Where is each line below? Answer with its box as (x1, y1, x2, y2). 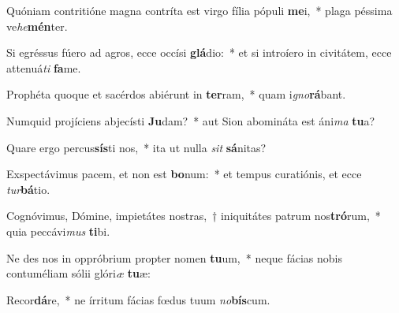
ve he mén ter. (6, 17, 68, 34)
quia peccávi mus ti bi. (6, 222, 110, 239)
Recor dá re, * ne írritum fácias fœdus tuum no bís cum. (6, 291, 270, 307)
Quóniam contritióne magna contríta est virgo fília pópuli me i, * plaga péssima (6, 2, 393, 18)
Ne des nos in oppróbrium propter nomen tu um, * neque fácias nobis (6, 249, 342, 266)
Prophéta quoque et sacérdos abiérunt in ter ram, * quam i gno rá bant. (6, 86, 346, 102)
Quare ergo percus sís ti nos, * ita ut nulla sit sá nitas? (6, 139, 267, 155)
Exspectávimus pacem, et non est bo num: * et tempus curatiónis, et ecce (6, 166, 362, 182)
